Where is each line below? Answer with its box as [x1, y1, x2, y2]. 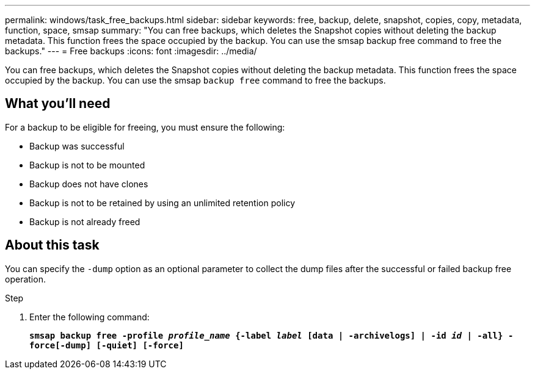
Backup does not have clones [29, 178, 148, 189]
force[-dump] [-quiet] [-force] [29, 340, 184, 350]
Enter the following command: [29, 311, 150, 322]
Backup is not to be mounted [29, 159, 145, 170]
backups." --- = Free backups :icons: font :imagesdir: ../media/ [5, 46, 257, 56]
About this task [5, 237, 100, 253]
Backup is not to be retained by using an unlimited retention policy [29, 197, 296, 208]
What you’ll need [5, 96, 111, 112]
